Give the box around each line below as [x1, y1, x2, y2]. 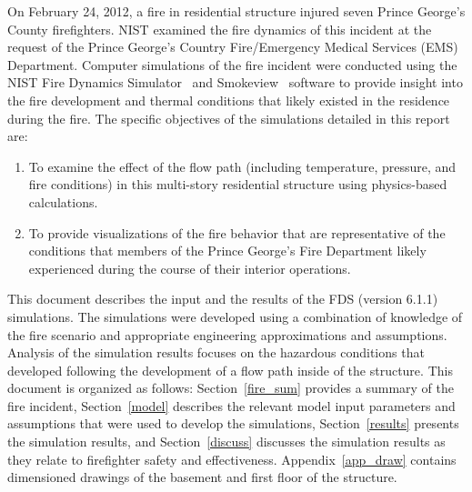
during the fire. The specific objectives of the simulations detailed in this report [7, 108, 450, 127]
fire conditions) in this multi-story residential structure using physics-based [28, 175, 447, 194]
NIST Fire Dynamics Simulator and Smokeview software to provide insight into [7, 73, 463, 92]
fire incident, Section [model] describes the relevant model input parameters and [7, 396, 456, 415]
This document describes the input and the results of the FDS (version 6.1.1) [7, 289, 438, 308]
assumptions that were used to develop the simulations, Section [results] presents [7, 414, 459, 433]
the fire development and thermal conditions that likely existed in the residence [7, 90, 450, 109]
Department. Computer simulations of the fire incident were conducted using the [7, 55, 457, 74]
